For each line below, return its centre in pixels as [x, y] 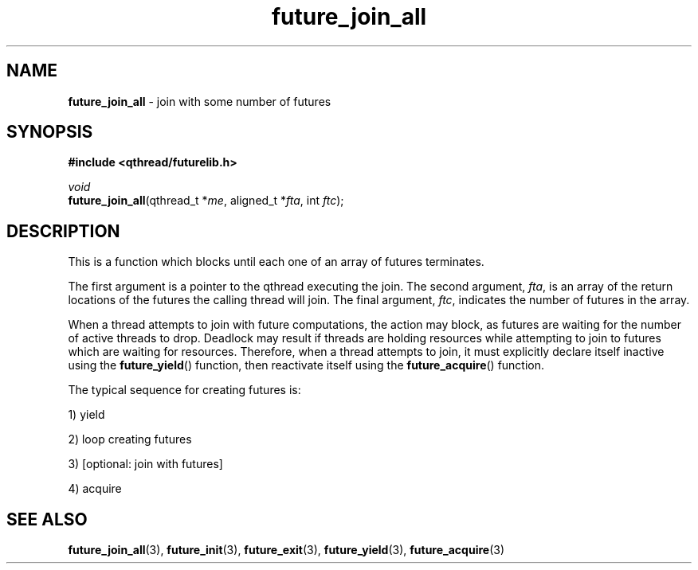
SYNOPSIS [50, 132]
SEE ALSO [47, 519]
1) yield [86, 415]
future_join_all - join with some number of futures [200, 101]
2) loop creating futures [130, 439]
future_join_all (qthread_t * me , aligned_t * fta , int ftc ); [206, 201]
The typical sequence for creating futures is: [184, 390]
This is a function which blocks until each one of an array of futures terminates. [276, 262]
